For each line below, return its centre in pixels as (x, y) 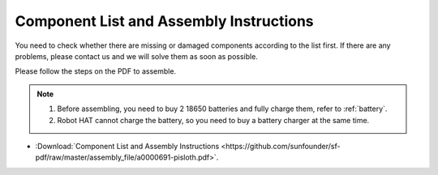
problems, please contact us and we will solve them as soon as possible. (137, 56)
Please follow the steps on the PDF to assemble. (96, 71)
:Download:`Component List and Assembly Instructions (127, 146)
